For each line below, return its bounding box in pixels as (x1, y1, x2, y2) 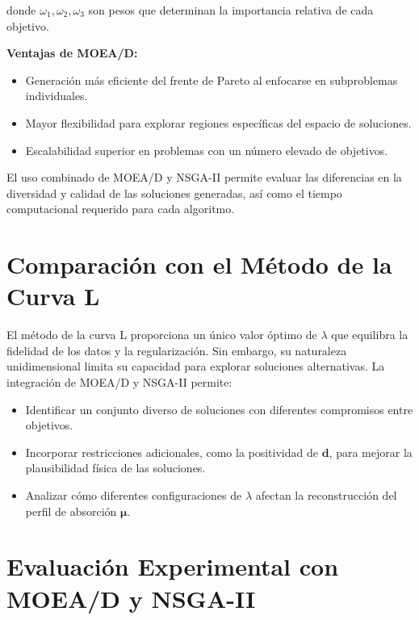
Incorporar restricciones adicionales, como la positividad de (25, 443, 318, 460)
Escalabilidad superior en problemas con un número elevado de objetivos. (25, 141, 388, 158)
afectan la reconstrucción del (255, 487, 397, 503)
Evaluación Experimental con (6, 550, 339, 583)
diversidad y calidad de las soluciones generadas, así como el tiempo (6, 184, 342, 201)
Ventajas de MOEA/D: (6, 44, 138, 61)
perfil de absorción (25, 502, 117, 519)
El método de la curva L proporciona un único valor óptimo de (6, 326, 317, 343)
